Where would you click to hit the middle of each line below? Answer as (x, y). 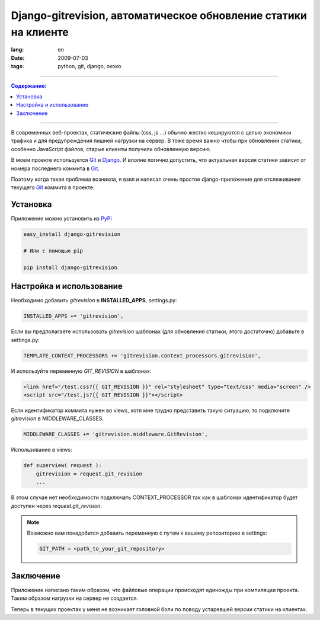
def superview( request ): (63, 466)
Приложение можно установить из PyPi (61, 219)
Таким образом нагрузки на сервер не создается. (75, 598)
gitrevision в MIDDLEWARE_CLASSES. (57, 418)
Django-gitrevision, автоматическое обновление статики (159, 15)
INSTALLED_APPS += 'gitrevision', (73, 316)
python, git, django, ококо (89, 66)
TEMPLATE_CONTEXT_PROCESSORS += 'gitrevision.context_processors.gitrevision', (142, 355)
